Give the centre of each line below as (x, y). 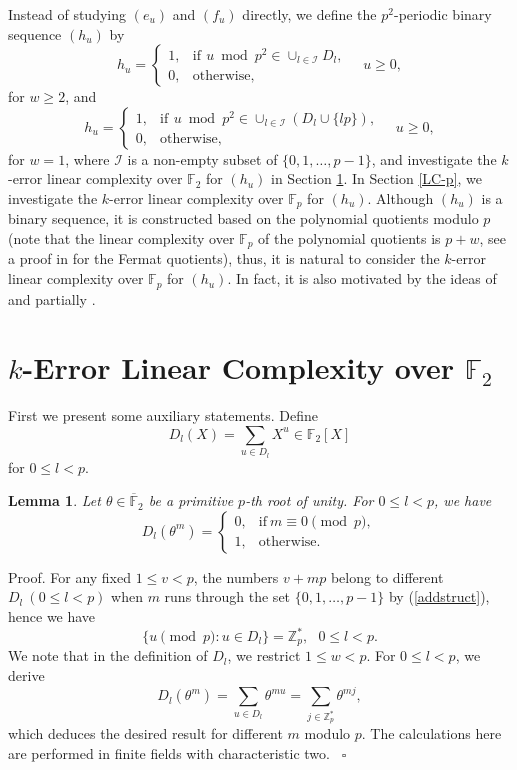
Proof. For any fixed (70, 576)
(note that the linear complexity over (121, 238)
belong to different (387, 576)
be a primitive (191, 500)
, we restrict (264, 655)
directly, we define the (309, 14)
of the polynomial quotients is (349, 238)
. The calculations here (431, 733)
